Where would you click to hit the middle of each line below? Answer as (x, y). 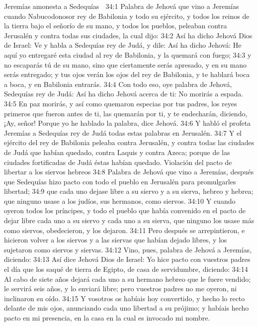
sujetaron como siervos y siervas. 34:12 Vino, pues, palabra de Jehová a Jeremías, (128, 249)
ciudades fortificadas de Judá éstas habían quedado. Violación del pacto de (118, 162)
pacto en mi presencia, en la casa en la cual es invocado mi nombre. (107, 318)
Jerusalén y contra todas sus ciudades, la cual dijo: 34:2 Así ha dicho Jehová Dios (128, 35)
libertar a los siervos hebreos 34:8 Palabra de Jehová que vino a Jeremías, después (129, 172)
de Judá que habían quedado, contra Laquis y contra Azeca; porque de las (117, 152)
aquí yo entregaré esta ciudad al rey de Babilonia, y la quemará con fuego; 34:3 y (128, 54)
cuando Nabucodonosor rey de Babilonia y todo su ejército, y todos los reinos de (127, 16)
